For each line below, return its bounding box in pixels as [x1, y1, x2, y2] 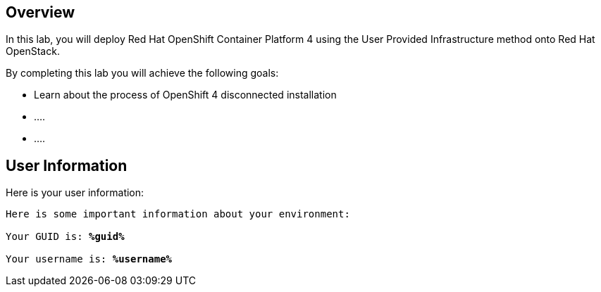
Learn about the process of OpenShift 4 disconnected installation [34, 89, 337, 101]
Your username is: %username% [6, 253, 173, 265]
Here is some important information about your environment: [6, 208, 350, 220]
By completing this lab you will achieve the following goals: [6, 67, 279, 80]
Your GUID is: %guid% [6, 231, 125, 243]
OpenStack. [6, 45, 60, 58]
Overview [6, 4, 75, 21]
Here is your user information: [6, 186, 144, 199]
